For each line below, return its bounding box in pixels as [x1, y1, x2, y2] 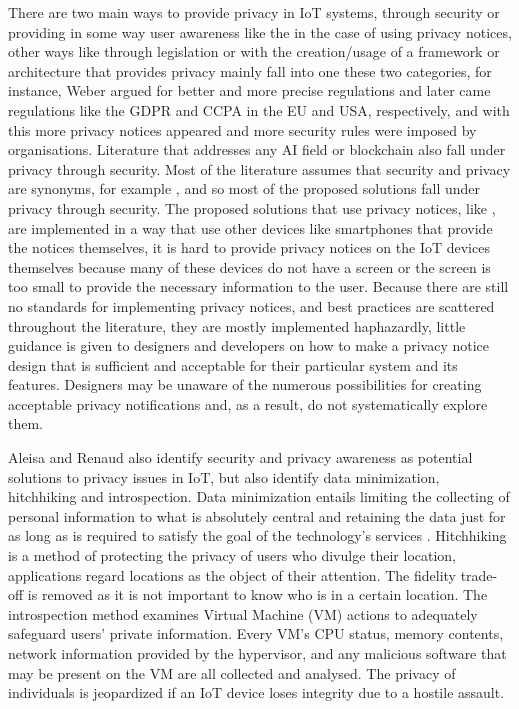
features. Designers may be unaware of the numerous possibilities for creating [8, 374, 482, 395]
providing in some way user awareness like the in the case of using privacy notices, [8, 21, 512, 42]
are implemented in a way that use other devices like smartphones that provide [8, 217, 493, 238]
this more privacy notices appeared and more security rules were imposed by [8, 119, 477, 140]
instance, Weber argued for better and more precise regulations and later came [8, 80, 491, 101]
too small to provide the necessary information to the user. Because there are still [8, 276, 509, 297]
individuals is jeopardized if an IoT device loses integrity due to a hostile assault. [8, 682, 505, 703]
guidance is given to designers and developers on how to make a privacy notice [8, 335, 490, 356]
